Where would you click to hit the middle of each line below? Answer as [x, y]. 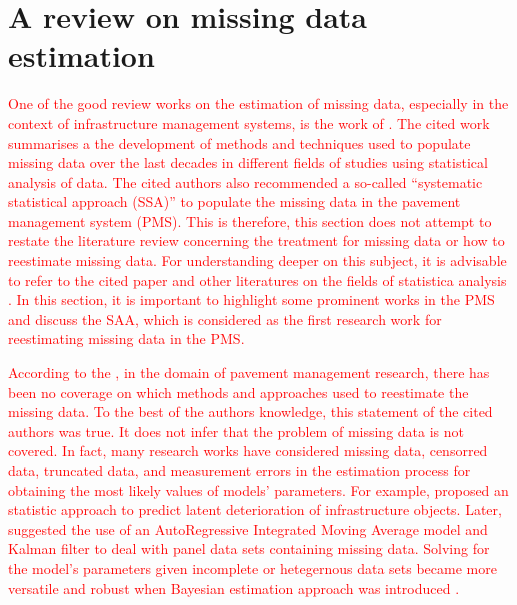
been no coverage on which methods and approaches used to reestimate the [238, 391]
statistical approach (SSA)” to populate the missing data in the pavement [234, 201]
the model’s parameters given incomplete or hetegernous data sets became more [252, 567]
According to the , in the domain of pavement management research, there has [249, 372]
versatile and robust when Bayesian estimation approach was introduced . [234, 587]
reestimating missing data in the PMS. [126, 338]
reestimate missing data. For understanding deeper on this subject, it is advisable [257, 260]
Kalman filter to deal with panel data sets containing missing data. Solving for [249, 548]
